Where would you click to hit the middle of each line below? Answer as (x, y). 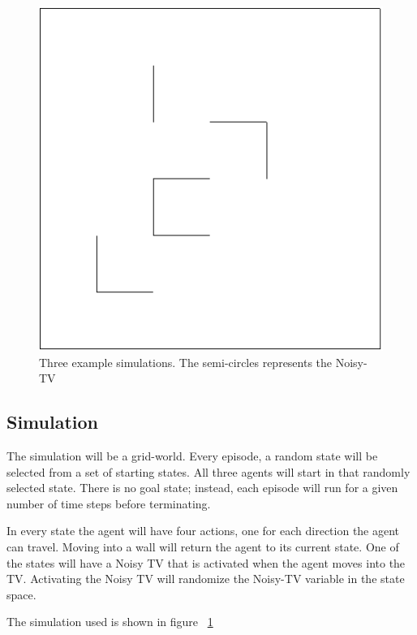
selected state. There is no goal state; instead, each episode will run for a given (202, 488)
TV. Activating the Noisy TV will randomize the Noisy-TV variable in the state (206, 579)
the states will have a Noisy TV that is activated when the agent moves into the (206, 562)
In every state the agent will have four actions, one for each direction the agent (203, 531)
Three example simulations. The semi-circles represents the (186, 362)
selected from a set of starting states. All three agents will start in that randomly (208, 471)
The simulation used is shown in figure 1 (110, 622)
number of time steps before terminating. (109, 503)
